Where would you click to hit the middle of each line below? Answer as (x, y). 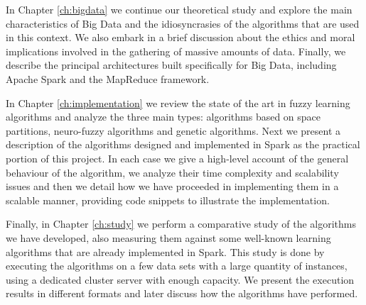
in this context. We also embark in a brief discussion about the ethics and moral (181, 37)
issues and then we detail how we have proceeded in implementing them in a (172, 186)
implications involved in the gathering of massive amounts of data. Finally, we (176, 51)
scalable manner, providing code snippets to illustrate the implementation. (168, 200)
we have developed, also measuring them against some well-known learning (168, 237)
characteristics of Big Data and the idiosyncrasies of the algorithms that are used (183, 23)
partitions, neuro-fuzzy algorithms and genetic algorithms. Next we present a (173, 130)
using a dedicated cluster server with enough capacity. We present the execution (180, 279)
